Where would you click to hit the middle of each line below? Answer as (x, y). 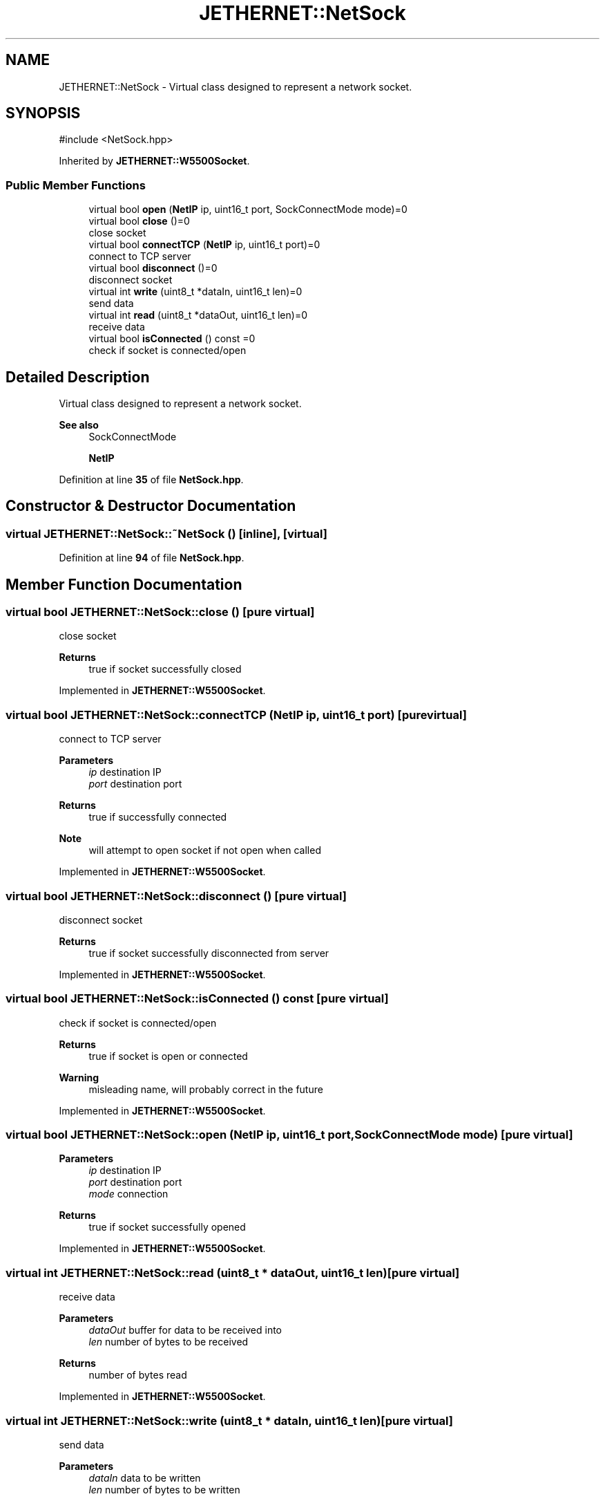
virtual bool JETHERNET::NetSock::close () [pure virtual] (160, 612)
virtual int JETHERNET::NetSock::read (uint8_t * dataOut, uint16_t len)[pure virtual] (233, 1272)
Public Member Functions (76, 185)
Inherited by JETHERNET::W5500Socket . (154, 161)
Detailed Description (78, 377)
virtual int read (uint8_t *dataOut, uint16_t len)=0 (198, 315)
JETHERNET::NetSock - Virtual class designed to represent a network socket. (236, 86)
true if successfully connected (158, 817)
